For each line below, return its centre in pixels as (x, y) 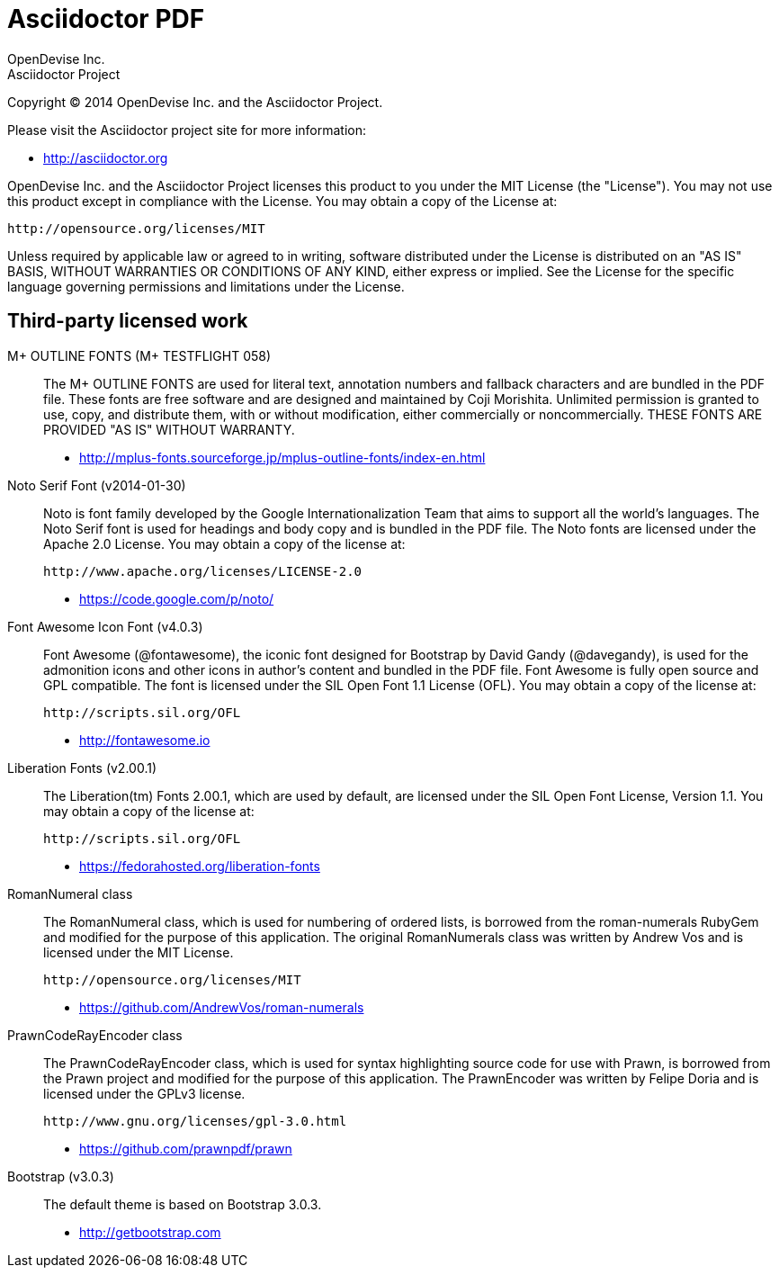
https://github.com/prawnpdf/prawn (186, 1148)
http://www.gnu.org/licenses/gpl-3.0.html (195, 1121)
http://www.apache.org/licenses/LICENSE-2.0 (203, 571)
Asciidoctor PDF (106, 19)
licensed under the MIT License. (139, 952)
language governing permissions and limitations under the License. (206, 286)
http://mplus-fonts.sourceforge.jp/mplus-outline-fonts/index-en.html (282, 457)
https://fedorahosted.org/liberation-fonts (200, 866)
